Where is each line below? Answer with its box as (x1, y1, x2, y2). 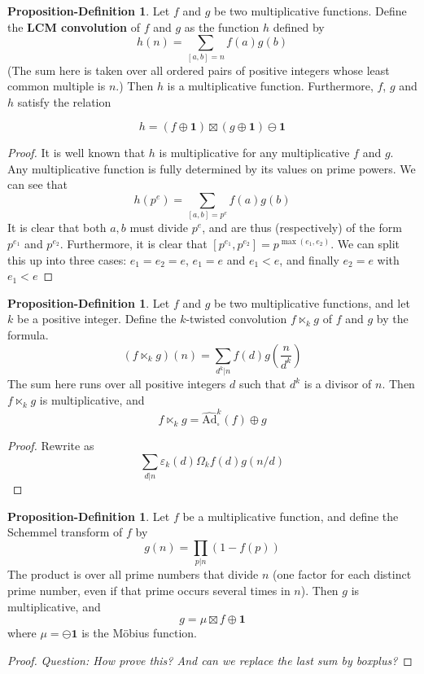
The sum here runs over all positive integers (7, 375, 226, 392)
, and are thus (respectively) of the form (202, 219, 402, 236)
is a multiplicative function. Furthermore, (167, 77, 374, 94)
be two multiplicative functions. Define (214, 2, 407, 19)
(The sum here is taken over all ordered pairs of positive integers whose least (7, 61, 390, 78)
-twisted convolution (186, 310, 287, 327)
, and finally (279, 251, 339, 268)
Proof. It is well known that (7, 144, 146, 161)
